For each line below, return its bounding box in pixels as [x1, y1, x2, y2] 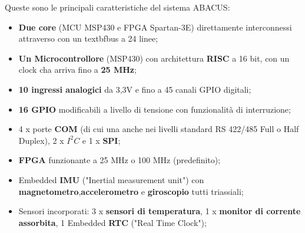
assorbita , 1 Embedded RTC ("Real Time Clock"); [18, 216, 207, 228]
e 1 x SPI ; [82, 134, 121, 146]
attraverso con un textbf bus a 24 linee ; [18, 32, 158, 45]
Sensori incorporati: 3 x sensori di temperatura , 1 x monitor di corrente [18, 205, 301, 217]
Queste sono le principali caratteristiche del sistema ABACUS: [5, 1, 230, 13]
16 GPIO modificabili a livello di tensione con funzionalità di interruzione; [18, 103, 291, 115]
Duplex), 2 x [18, 134, 64, 146]
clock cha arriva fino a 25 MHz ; [18, 63, 137, 76]
